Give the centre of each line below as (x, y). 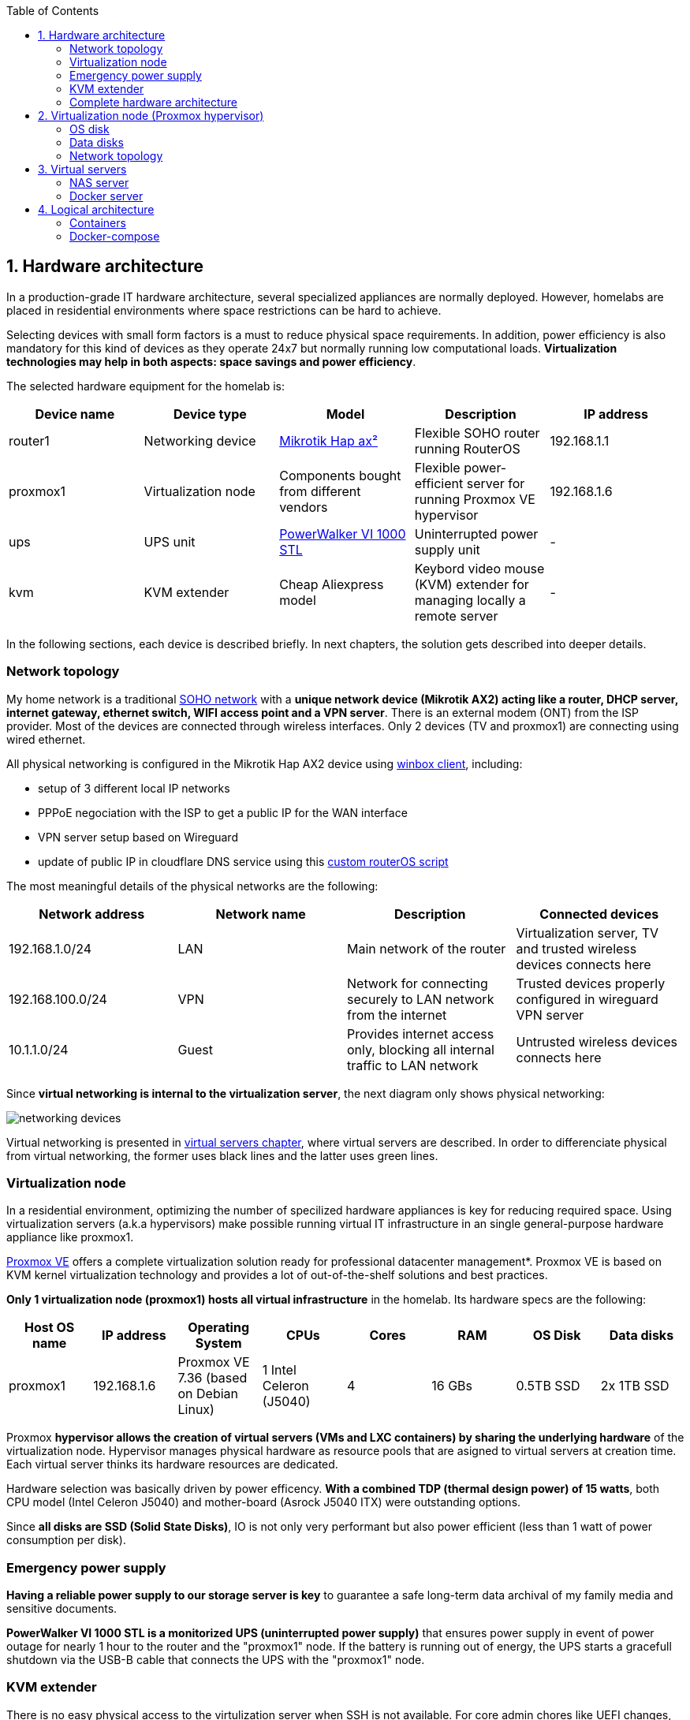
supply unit (447, 549)
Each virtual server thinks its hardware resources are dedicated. (172, 1464)
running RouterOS (467, 448)
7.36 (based (213, 1378)
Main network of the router (427, 948)
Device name (75, 414)
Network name (261, 914)
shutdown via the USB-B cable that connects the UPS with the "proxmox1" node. (216, 1660)
